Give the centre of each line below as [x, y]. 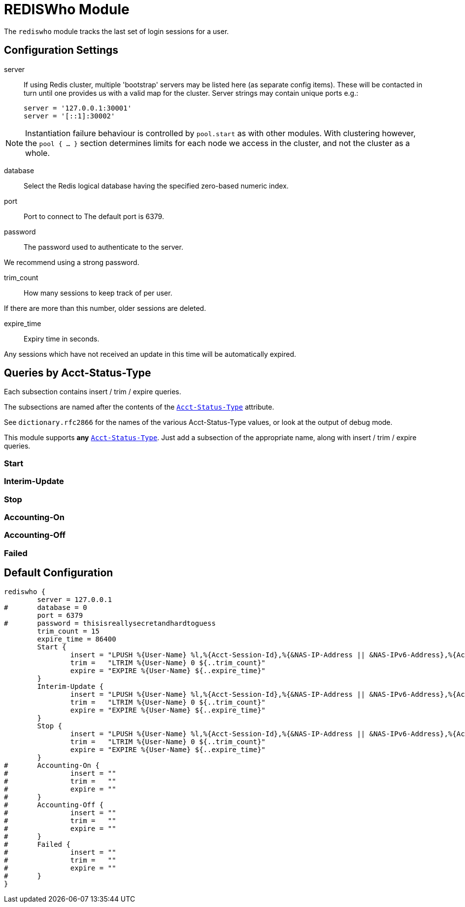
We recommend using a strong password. [72, 262]
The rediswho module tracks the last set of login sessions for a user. [116, 31]
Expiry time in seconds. [62, 339]
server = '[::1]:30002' [69, 116]
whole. [38, 153]
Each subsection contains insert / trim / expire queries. [93, 392]
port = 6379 [60, 615]
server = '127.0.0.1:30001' [78, 108]
